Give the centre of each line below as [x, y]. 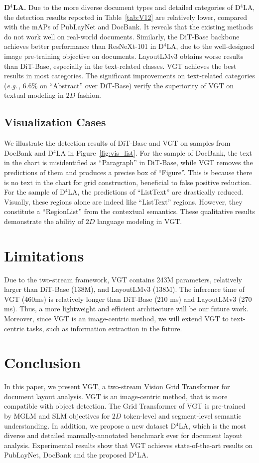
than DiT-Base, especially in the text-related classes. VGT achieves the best [120, 66]
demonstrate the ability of [44, 221]
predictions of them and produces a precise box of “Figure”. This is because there [128, 172]
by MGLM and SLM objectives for [57, 416]
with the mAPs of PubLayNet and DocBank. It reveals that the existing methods [129, 27]
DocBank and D [29, 152]
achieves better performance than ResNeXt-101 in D [84, 46]
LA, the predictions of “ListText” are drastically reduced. [156, 192]
